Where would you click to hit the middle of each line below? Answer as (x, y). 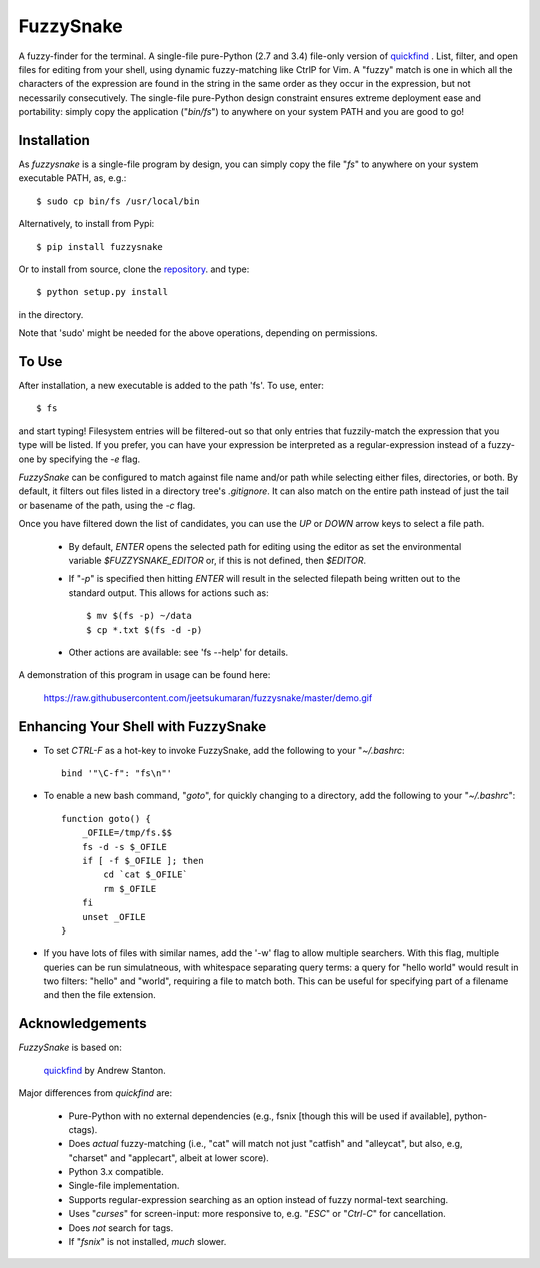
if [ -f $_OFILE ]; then (142, 860)
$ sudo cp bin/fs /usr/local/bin (118, 201)
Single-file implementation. (124, 1186)
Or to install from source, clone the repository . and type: (134, 269)
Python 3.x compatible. (116, 1172)
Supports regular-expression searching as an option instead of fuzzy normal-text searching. (258, 1199)
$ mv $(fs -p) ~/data (139, 616)
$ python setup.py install (102, 292)
